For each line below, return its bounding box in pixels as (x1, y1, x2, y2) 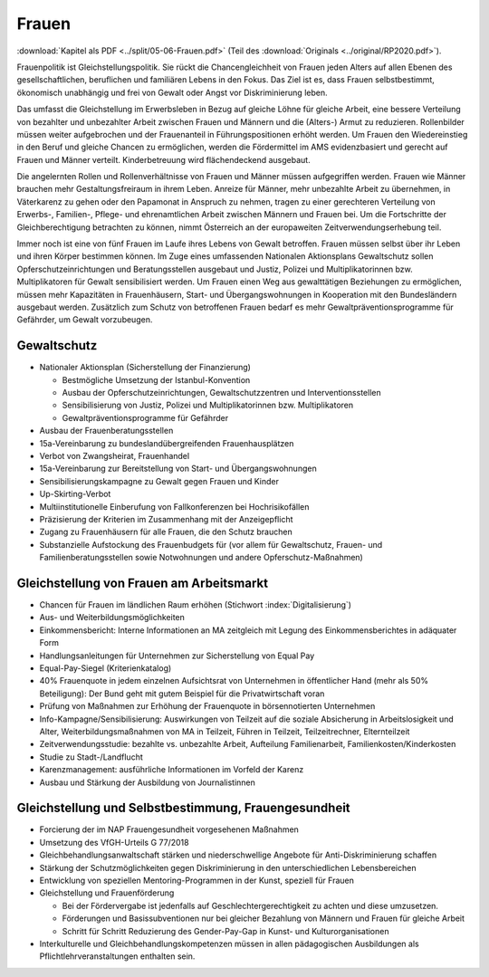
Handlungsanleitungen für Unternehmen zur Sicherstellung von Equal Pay (39, 650, 315, 661)
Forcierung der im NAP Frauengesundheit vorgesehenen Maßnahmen (39, 824, 299, 835)
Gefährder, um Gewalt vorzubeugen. (16, 314, 153, 325)
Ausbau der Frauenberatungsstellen (39, 426, 174, 436)
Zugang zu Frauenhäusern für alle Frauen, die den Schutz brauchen (39, 526, 293, 538)
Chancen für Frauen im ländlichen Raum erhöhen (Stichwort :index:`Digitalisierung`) (39, 599, 352, 610)
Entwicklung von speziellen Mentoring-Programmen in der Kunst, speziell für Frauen (39, 875, 355, 886)
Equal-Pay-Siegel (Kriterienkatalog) (39, 662, 172, 674)
